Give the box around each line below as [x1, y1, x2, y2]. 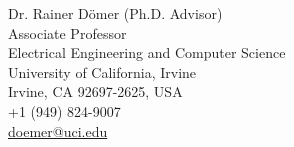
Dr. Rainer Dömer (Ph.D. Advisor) [8, 3, 223, 23]
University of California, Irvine [8, 61, 197, 82]
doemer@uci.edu [8, 120, 108, 141]
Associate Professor [8, 22, 127, 43]
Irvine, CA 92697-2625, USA [8, 81, 183, 102]
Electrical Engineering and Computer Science [8, 42, 286, 63]
